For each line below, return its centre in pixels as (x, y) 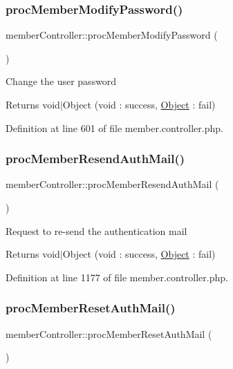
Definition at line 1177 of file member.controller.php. (117, 277)
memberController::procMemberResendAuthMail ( (112, 184)
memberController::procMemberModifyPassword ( (112, 35)
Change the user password (61, 81)
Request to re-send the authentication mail (96, 230)
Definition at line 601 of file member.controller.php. (114, 127)
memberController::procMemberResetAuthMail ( (109, 333)
